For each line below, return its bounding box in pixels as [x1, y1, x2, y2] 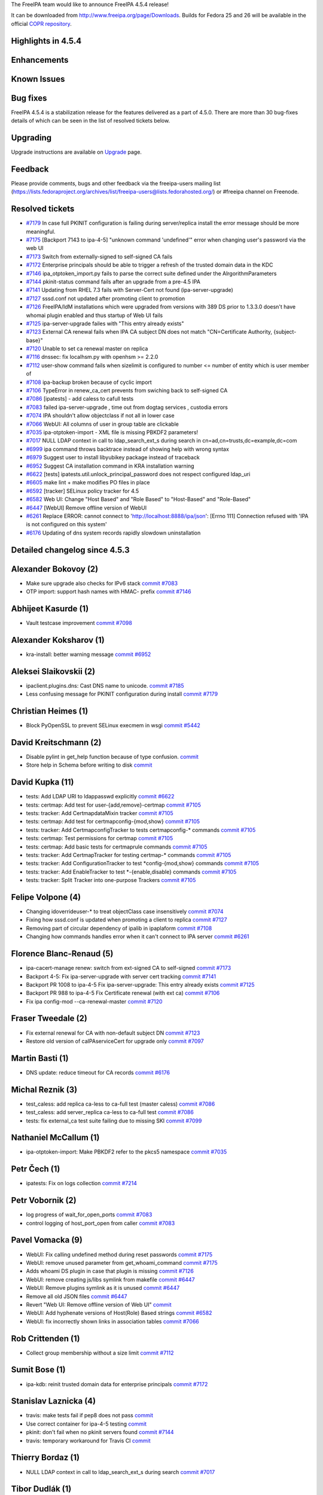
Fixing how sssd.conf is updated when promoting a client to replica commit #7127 [26, 916, 227, 923]
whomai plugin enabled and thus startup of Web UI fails [26, 312, 163, 319]
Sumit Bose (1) [11, 1365, 66, 1375]
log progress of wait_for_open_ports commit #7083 [26, 1211, 153, 1218]
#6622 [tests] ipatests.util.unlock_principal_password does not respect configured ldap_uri [26, 470, 251, 478]
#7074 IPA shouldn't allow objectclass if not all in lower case [26, 412, 175, 419]
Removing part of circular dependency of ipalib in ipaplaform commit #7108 [26, 925, 212, 932]
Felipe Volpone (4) [11, 892, 81, 902]
